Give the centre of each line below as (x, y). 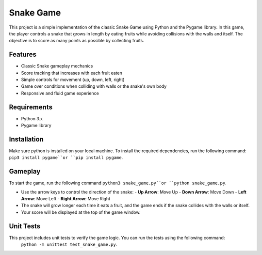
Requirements (31, 107)
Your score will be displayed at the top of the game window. (81, 212)
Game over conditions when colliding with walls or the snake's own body (94, 86)
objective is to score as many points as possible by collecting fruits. (76, 41)
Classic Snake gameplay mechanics (57, 66)
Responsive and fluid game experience (60, 93)
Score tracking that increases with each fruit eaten (72, 73)
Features (23, 55)
